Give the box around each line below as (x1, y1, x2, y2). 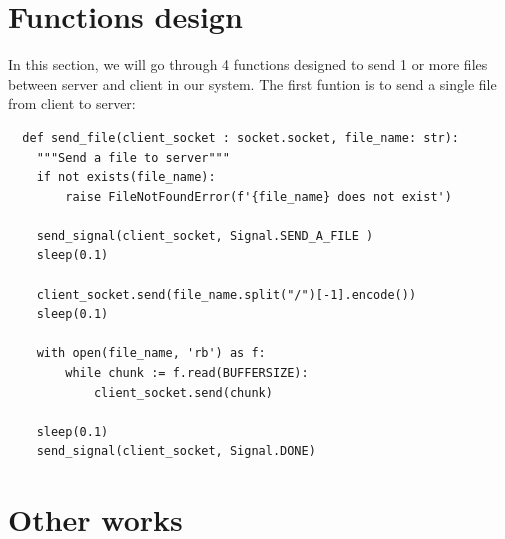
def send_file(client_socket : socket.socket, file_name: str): (22, 130, 460, 145)
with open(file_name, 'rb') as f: (36, 346, 266, 361)
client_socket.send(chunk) (93, 385, 273, 400)
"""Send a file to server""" (36, 150, 230, 165)
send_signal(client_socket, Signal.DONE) (36, 444, 316, 459)
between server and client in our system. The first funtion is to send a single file (8, 73, 497, 94)
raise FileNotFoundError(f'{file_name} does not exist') (65, 189, 452, 204)
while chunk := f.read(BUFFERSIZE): (65, 366, 309, 381)
